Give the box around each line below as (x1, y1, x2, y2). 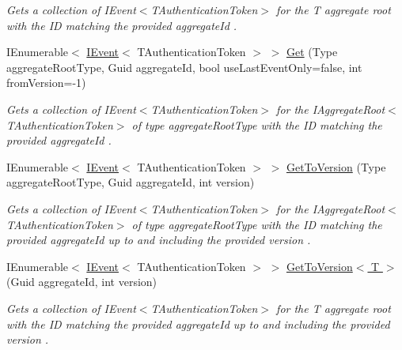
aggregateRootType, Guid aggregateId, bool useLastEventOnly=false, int (6, 58, 362, 75)
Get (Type (286, 43, 338, 60)
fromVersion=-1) (6, 74, 86, 91)
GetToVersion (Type (286, 158, 386, 175)
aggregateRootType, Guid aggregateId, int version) (6, 174, 255, 190)
